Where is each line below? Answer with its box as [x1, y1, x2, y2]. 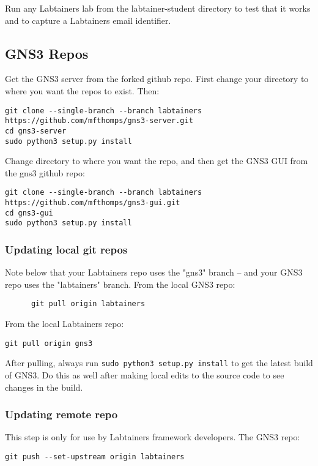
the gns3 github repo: [5, 166, 85, 179]
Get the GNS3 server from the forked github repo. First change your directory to [5, 72, 309, 85]
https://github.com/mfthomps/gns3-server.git [5, 116, 193, 126]
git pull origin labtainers [31, 299, 146, 309]
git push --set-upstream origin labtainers [5, 452, 185, 461]
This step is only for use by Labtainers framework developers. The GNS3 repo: [5, 430, 300, 443]
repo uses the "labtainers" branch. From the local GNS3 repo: [5, 277, 235, 290]
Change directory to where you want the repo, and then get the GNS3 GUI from [5, 154, 308, 167]
